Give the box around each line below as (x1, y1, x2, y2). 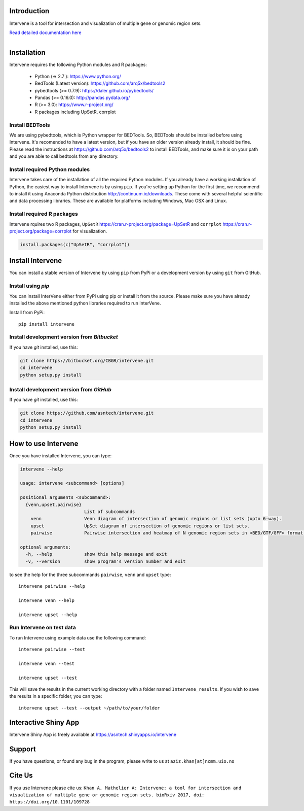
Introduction (9, 7, 50, 15)
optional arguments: (20, 544, 71, 550)
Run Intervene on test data (9, 624, 76, 631)
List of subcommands (84, 509, 135, 515)
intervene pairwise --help (18, 584, 86, 589)
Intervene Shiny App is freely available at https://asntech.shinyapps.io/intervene (9, 731, 177, 737)
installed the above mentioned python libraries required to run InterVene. (9, 300, 162, 306)
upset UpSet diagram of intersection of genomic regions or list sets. (30, 523, 250, 529)
